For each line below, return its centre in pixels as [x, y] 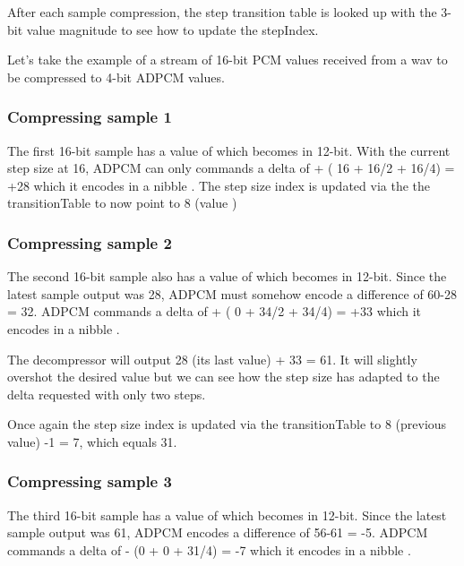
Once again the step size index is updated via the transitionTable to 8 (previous [227, 424]
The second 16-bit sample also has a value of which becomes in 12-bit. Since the [227, 276]
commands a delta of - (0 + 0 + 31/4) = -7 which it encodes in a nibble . [209, 549]
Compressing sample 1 [90, 117]
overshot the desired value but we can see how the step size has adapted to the [223, 377]
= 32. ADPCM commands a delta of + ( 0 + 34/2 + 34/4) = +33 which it [215, 311]
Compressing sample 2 [90, 242]
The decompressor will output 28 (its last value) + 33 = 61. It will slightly [212, 359]
